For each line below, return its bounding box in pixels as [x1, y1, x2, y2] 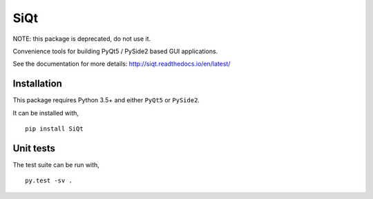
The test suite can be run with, [12, 160, 99, 169]
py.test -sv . [25, 177, 73, 184]
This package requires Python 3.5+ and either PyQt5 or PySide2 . [12, 96, 200, 104]
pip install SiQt [25, 125, 84, 133]
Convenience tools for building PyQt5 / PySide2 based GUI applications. [12, 47, 218, 55]
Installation [12, 78, 62, 90]
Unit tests [12, 142, 55, 154]
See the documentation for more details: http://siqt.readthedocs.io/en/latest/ [12, 59, 231, 68]
